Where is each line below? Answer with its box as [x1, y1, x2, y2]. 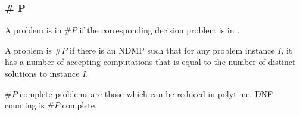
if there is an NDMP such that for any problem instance [70, 43, 275, 56]
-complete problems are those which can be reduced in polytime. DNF [17, 87, 273, 100]
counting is [5, 99, 45, 111]
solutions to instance [5, 67, 80, 79]
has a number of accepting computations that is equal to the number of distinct [5, 55, 296, 68]
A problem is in [5, 24, 62, 36]
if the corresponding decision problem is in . [79, 24, 240, 36]
